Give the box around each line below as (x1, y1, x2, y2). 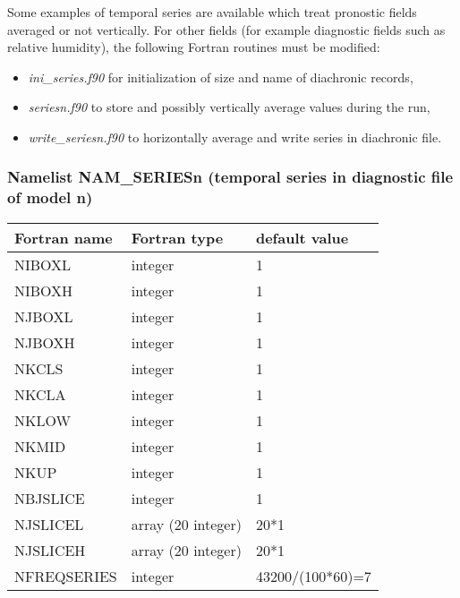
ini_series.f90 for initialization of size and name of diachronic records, (28, 67, 413, 86)
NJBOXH (14, 331, 75, 353)
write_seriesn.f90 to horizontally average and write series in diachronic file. (28, 127, 442, 146)
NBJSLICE (14, 487, 85, 508)
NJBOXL (14, 305, 73, 327)
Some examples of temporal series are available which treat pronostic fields (7, 3, 417, 21)
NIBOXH (14, 279, 73, 301)
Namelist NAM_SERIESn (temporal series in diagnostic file (7, 166, 454, 188)
